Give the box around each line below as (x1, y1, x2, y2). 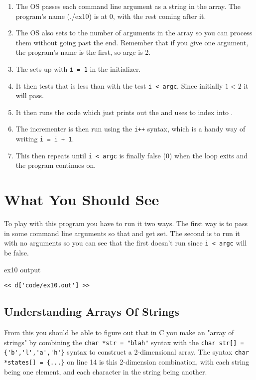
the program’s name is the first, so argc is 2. (15, 47, 151, 57)
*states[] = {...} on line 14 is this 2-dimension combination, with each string (4, 356, 250, 367)
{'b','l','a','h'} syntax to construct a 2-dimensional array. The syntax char (4, 347, 249, 357)
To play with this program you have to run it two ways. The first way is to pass (4, 218, 248, 229)
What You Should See (4, 189, 159, 210)
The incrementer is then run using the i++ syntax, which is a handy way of (15, 124, 246, 134)
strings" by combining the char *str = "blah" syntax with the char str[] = (4, 337, 244, 347)
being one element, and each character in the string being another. (4, 366, 207, 377)
